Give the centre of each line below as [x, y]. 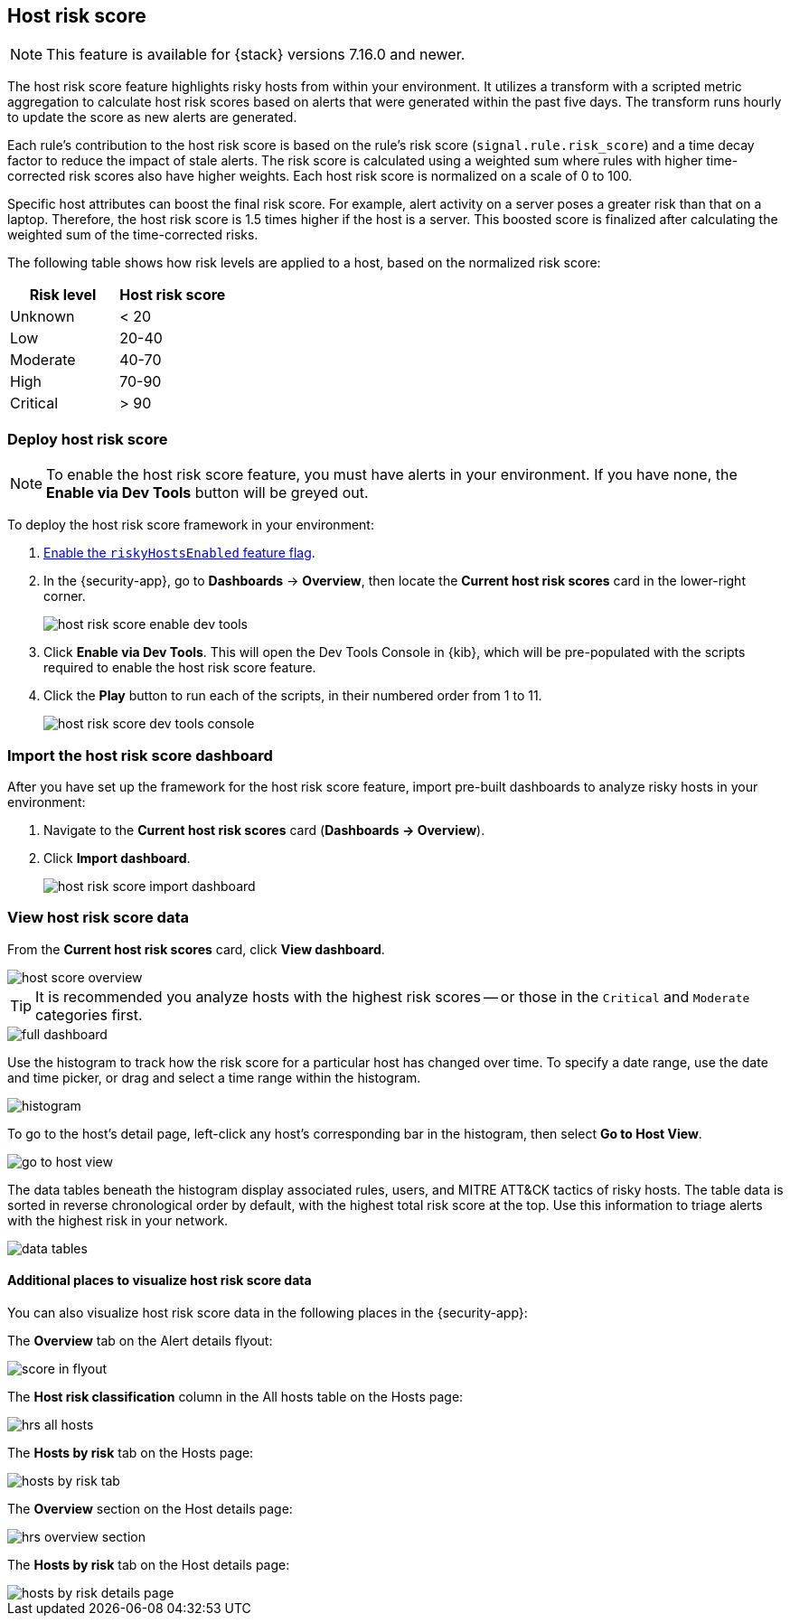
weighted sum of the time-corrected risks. [133, 235]
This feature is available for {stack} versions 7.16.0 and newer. [256, 55]
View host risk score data [98, 918]
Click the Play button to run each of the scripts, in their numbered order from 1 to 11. [293, 696]
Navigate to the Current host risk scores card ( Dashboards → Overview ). [264, 830]
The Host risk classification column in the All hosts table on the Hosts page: [235, 1396]
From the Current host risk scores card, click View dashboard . [196, 949]
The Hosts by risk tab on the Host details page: [149, 1564]
